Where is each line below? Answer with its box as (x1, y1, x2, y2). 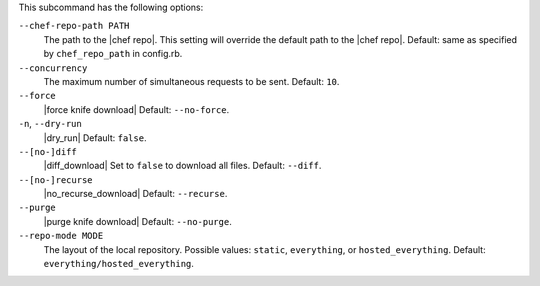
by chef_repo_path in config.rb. (43, 48, 183, 60)
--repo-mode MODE (18, 230, 104, 242)
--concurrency (18, 62, 88, 74)
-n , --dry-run (18, 118, 82, 130)
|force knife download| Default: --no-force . (43, 103, 230, 115)
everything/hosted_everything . (43, 258, 195, 270)
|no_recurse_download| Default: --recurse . (43, 188, 228, 200)
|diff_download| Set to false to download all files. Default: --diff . (43, 160, 322, 172)
